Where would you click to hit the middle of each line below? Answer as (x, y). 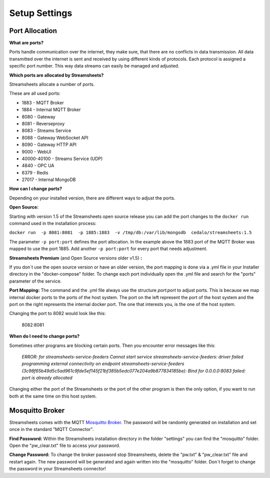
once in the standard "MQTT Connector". (51, 429)
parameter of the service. (35, 281)
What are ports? (26, 43)
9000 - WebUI (36, 151)
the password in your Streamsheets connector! (57, 469)
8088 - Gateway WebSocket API (55, 137)
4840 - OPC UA (38, 165)
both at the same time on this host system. (53, 396)
